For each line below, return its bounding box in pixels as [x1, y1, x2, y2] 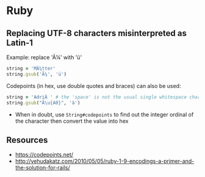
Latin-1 [6, 37, 34, 48]
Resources [6, 135, 48, 145]
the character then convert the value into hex [15, 117, 129, 125]
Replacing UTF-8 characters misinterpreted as [6, 28, 187, 38]
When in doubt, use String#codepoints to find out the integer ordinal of [15, 110, 194, 118]
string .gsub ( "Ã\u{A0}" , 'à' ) [6, 99, 81, 106]
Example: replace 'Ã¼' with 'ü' [6, 54, 82, 61]
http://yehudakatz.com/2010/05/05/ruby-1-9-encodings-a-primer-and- [15, 157, 195, 165]
